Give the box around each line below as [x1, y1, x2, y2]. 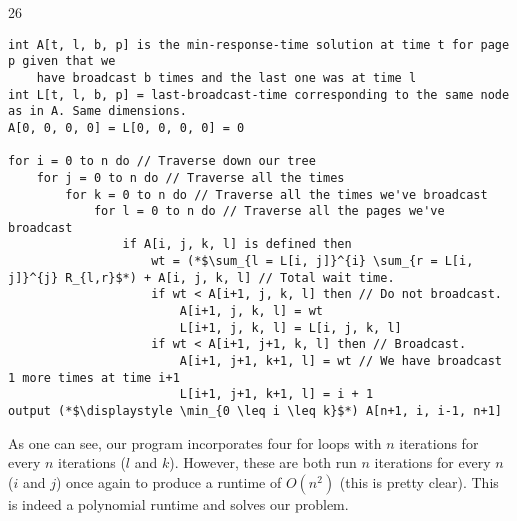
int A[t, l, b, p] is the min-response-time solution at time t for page [8, 37, 510, 52]
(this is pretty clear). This [339, 471, 499, 492]
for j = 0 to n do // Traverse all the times [36, 170, 345, 185]
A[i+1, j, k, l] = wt [179, 304, 323, 319]
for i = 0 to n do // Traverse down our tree [8, 154, 316, 169]
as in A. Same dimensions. [8, 104, 187, 119]
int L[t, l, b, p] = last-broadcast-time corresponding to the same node [8, 87, 510, 102]
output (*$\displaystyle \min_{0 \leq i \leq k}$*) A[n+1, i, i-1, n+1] [8, 404, 502, 419]
